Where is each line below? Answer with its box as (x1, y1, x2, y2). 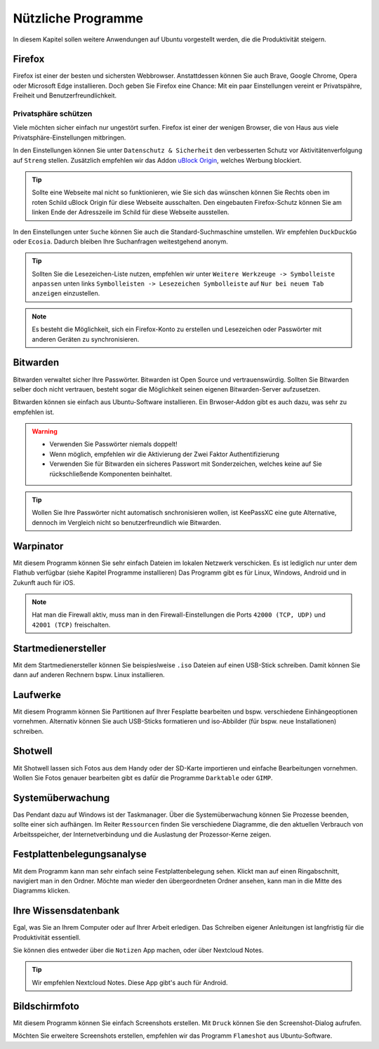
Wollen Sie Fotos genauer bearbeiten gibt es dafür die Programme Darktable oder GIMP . (13, 773, 273, 782)
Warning (32, 427, 58, 436)
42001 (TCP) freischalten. (32, 620, 111, 629)
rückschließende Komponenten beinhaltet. (49, 469, 172, 478)
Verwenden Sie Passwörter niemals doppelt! (49, 440, 178, 448)
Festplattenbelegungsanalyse (13, 848, 147, 860)
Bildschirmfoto (13, 1000, 80, 1012)
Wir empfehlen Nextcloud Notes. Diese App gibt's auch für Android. (32, 978, 228, 987)
